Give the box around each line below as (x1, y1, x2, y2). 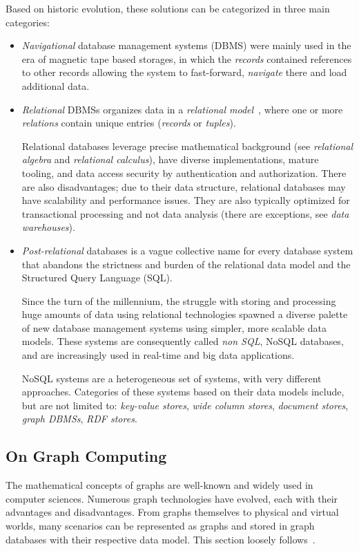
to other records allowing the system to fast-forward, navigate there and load (21, 65, 347, 80)
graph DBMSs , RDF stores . (21, 411, 137, 426)
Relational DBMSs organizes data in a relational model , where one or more (21, 102, 343, 116)
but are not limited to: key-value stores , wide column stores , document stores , (21, 398, 349, 412)
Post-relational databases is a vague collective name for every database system (21, 243, 353, 257)
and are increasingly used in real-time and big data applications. (21, 348, 295, 362)
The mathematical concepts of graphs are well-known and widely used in (6, 478, 313, 492)
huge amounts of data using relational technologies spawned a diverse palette (21, 307, 348, 321)
